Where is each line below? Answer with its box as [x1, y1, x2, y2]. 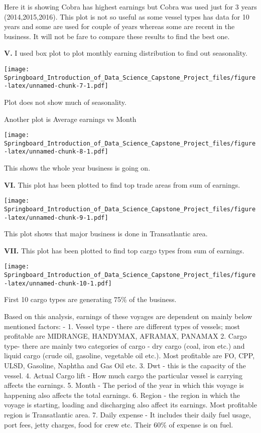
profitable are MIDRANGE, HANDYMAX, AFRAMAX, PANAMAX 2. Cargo [4, 331, 247, 341]
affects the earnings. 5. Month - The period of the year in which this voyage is [4, 380, 244, 390]
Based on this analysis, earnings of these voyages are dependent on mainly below [4, 311, 252, 321]
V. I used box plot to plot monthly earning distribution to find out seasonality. [4, 48, 247, 58]
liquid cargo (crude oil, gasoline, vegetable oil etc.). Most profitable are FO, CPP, [4, 350, 255, 361]
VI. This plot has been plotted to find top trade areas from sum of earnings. [4, 179, 240, 190]
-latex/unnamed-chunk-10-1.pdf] [4, 279, 112, 287]
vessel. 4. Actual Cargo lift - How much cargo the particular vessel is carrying [4, 370, 243, 380]
